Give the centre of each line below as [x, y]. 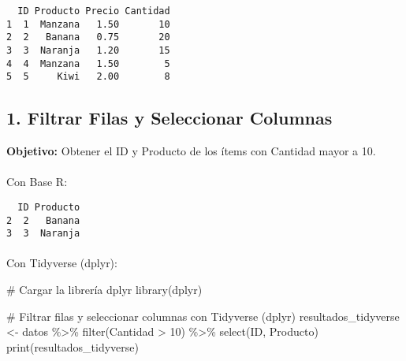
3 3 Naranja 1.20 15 [88, 50]
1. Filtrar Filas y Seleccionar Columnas [169, 118]
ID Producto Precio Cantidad [94, 11]
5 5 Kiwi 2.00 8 [88, 77]
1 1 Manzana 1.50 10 [88, 24]
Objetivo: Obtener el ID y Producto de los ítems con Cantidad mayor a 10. [191, 151]
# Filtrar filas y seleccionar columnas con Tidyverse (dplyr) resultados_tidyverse [203, 316]
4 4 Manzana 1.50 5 [88, 63]
